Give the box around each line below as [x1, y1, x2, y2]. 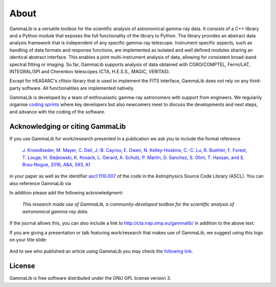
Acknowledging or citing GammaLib [9, 122, 126, 130]
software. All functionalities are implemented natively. [21, 85, 135, 91]
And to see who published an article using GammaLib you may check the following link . [9, 248, 194, 254]
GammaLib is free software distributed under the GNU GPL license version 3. [9, 275, 171, 281]
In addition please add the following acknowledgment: [9, 190, 124, 196]
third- [249, 78, 262, 84]
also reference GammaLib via [9, 180, 72, 186]
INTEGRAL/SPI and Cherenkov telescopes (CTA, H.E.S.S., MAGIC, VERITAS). [9, 68, 170, 74]
